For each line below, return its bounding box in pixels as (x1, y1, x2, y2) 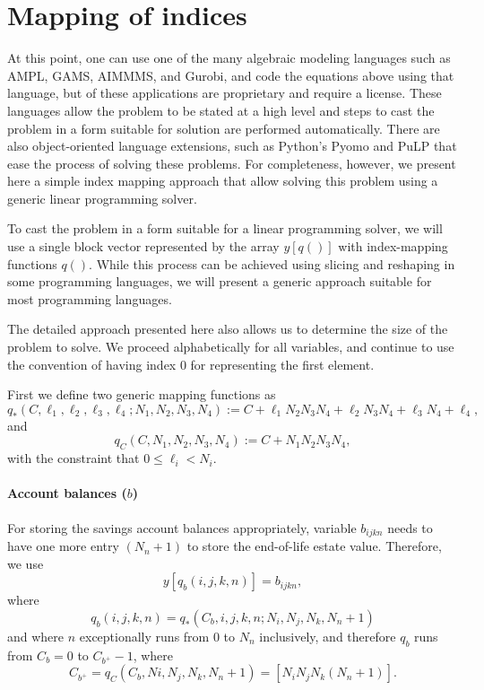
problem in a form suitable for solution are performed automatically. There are (7, 118, 440, 137)
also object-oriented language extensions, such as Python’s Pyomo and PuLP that (7, 136, 457, 155)
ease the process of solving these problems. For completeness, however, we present (7, 153, 456, 172)
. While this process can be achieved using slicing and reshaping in (89, 254, 455, 273)
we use (7, 554, 44, 572)
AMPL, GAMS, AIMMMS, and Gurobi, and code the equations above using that (7, 66, 454, 84)
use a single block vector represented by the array (7, 237, 280, 256)
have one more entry (7, 537, 119, 555)
